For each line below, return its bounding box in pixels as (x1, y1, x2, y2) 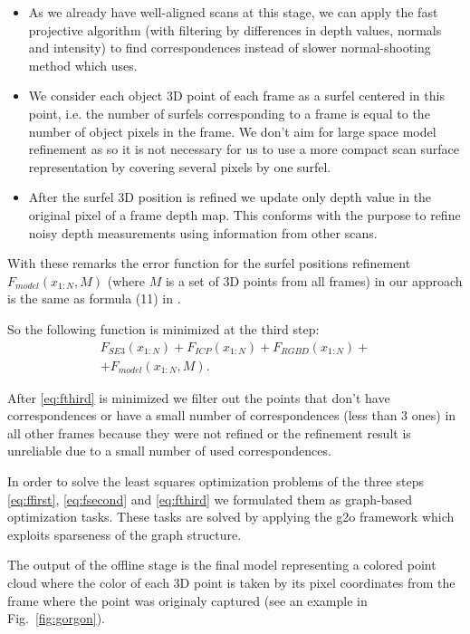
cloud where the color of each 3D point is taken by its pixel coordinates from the (7, 572, 456, 591)
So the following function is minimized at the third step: (7, 319, 320, 338)
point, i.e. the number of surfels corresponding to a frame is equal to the (28, 103, 430, 122)
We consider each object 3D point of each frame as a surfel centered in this (28, 86, 445, 105)
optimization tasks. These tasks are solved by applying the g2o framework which (7, 507, 455, 526)
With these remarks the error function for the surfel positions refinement (7, 254, 411, 273)
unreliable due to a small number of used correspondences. (7, 441, 331, 460)
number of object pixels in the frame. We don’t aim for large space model (28, 121, 436, 140)
